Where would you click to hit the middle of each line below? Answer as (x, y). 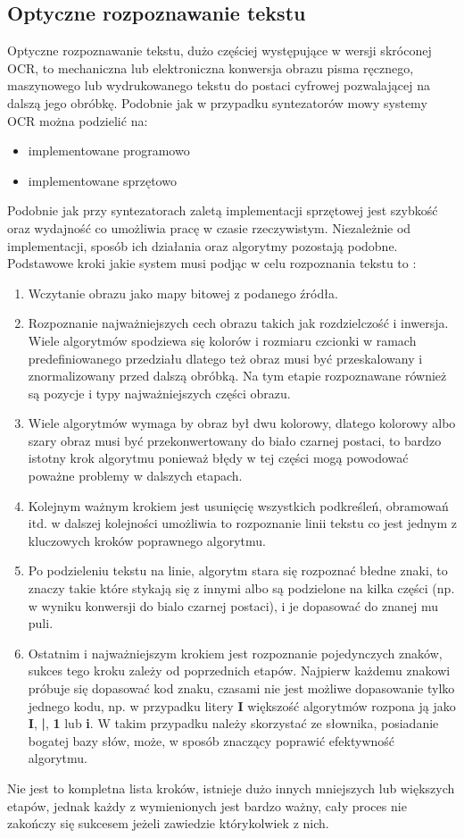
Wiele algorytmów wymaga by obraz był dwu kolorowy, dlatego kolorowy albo (242, 423)
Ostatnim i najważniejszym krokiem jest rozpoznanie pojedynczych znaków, (235, 653)
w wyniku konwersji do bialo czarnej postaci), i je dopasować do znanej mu (233, 605)
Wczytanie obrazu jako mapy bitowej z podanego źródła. (183, 293)
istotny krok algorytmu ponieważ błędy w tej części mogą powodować (218, 458)
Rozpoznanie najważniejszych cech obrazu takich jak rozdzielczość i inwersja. (238, 323)
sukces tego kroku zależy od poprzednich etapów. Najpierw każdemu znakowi (239, 670)
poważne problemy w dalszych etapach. (135, 476)
